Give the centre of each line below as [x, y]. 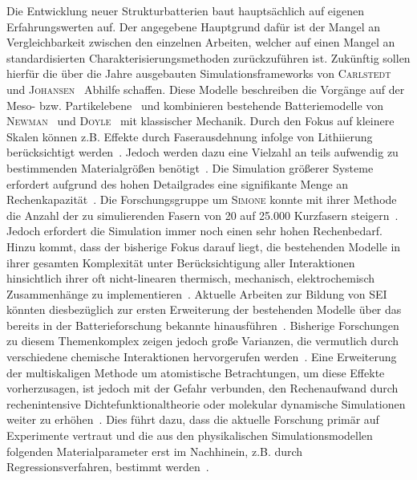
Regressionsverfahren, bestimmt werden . [108, 467]
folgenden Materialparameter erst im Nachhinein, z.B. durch [155, 451]
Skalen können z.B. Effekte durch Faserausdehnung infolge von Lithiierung [190, 136]
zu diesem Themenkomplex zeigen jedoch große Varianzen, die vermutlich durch [203, 341]
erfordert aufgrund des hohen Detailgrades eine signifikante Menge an [178, 183]
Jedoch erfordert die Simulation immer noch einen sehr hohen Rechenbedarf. [194, 231]
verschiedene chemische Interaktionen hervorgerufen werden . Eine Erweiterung [202, 357]
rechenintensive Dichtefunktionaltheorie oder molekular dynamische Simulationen [206, 403]
